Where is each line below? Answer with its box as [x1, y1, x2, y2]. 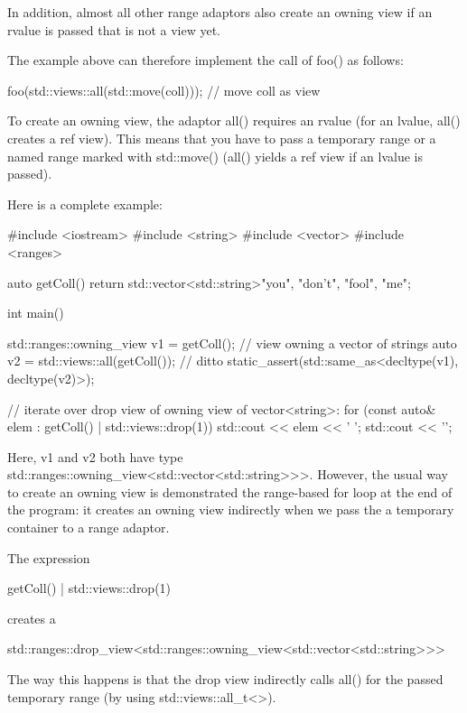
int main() [7, 303, 64, 322]
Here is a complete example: [7, 194, 163, 213]
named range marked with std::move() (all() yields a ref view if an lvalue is [7, 146, 423, 165]
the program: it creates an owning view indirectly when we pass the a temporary [7, 500, 454, 519]
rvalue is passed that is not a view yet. [7, 20, 220, 39]
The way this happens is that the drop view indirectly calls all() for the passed [7, 670, 444, 689]
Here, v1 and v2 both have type [7, 447, 183, 466]
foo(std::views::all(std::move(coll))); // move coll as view [7, 80, 321, 99]
